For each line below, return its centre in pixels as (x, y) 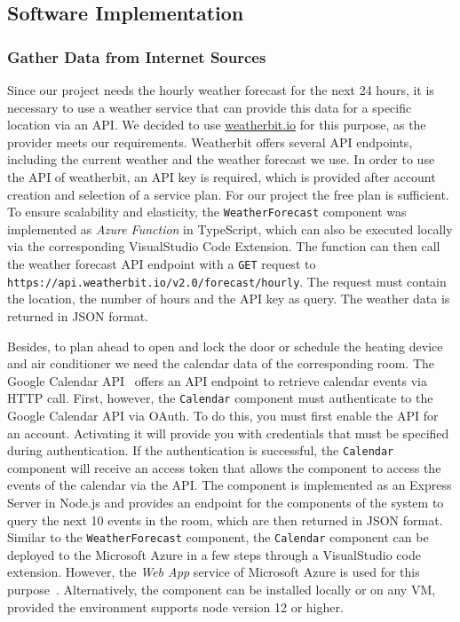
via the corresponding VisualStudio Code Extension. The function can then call (224, 246)
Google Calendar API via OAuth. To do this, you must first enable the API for (223, 415)
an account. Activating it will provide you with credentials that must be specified (228, 433)
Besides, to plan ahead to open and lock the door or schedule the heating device (225, 346)
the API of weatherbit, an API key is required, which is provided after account (222, 176)
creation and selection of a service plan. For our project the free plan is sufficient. (228, 194)
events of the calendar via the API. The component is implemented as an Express (230, 485)
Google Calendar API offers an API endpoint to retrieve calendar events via (217, 380)
